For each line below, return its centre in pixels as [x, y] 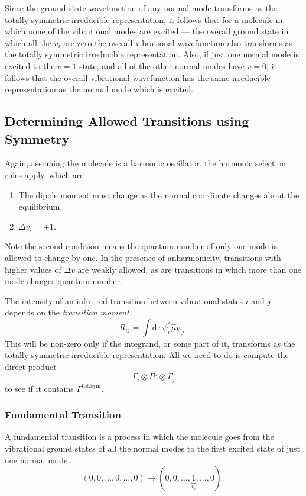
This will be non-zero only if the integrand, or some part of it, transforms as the [150, 343]
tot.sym [91, 386]
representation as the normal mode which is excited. [99, 89]
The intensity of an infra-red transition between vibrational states [124, 300]
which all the [28, 42]
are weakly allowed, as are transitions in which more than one [189, 269]
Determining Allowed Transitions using [127, 121]
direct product [31, 367]
